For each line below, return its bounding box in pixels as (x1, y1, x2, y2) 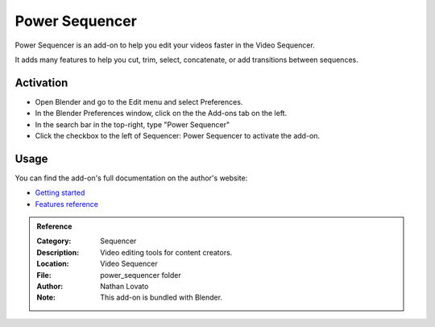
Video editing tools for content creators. (100, 247, 233, 257)
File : (36, 270, 52, 279)
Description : (36, 247, 80, 257)
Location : (36, 259, 69, 269)
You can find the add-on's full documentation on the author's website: (14, 173, 248, 183)
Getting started (35, 188, 85, 197)
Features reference (35, 199, 99, 209)
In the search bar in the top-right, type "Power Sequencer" (35, 119, 230, 129)
